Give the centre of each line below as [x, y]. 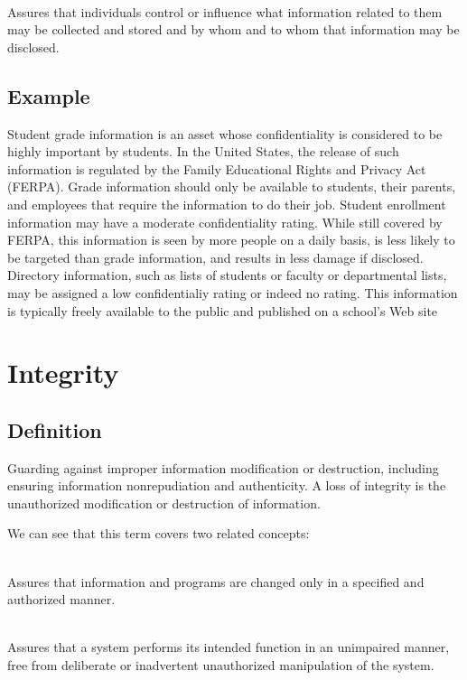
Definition [55, 429]
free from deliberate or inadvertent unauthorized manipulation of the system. [221, 665]
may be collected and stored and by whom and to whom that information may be [233, 29]
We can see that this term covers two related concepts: [159, 533]
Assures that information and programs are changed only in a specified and [216, 581]
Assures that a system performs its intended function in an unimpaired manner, [229, 647]
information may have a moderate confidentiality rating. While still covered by [225, 222]
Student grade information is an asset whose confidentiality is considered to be [225, 133]
